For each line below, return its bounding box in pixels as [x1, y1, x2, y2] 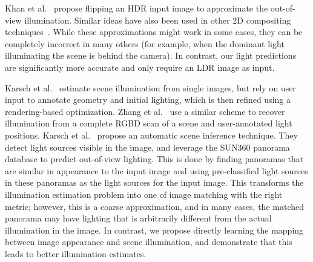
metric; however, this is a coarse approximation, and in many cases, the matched [5, 200, 304, 212]
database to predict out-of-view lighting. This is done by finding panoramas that [5, 152, 304, 165]
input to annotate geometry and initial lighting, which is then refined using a [5, 93, 291, 106]
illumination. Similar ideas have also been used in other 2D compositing [24, 13, 291, 26]
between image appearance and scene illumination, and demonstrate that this [5, 235, 292, 248]
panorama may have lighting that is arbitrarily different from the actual [5, 212, 272, 224]
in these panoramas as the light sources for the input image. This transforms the [5, 176, 304, 189]
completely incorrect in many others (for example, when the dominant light [5, 37, 285, 50]
